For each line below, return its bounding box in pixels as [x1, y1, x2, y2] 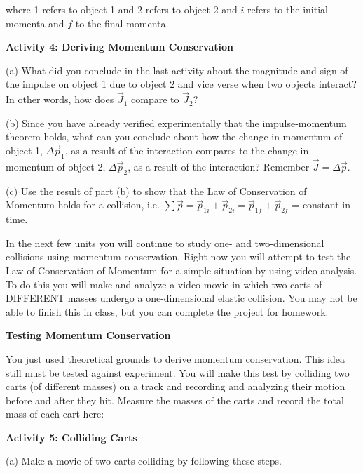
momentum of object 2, [6, 159, 106, 173]
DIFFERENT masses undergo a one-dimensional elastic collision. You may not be [6, 291, 357, 305]
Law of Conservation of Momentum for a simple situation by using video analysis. [6, 262, 357, 277]
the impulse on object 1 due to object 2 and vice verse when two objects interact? [6, 76, 357, 91]
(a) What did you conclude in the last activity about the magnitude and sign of [6, 62, 348, 77]
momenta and [6, 15, 64, 30]
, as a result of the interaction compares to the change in [64, 142, 309, 157]
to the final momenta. [75, 15, 169, 30]
